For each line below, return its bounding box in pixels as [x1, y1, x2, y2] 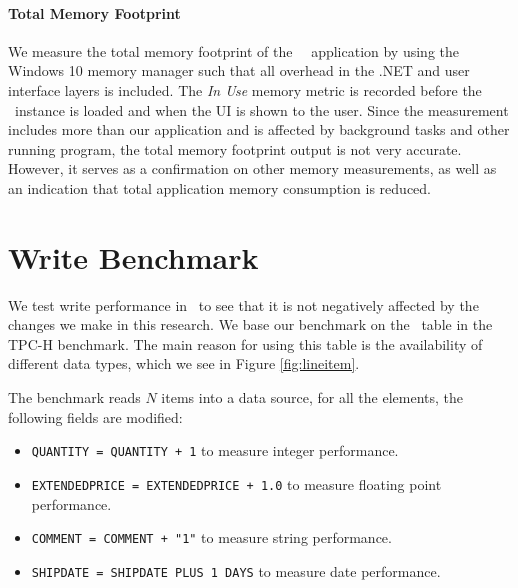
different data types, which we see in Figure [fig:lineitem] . [8, 353, 360, 374]
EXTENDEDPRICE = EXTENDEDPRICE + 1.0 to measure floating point [31, 473, 442, 494]
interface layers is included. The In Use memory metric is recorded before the [8, 79, 482, 100]
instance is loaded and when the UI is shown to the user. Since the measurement [14, 99, 509, 120]
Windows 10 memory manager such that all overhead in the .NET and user [8, 60, 470, 81]
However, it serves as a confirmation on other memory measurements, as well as [8, 158, 497, 179]
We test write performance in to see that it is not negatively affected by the [8, 294, 479, 315]
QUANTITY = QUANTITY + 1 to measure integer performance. [31, 440, 399, 461]
